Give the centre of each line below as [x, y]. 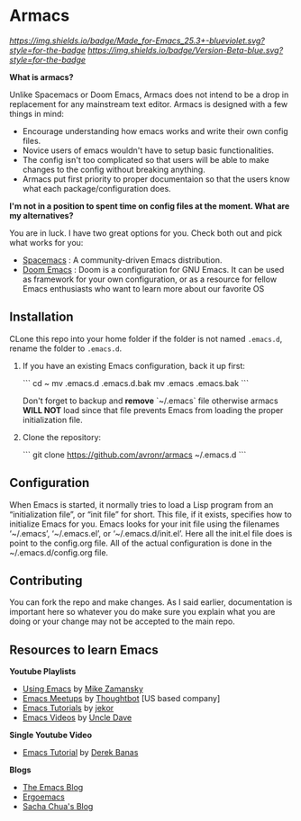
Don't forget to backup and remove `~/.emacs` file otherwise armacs [150, 401]
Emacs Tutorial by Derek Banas [80, 753]
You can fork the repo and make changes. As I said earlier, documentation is [151, 602]
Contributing [46, 580]
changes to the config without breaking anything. [114, 169]
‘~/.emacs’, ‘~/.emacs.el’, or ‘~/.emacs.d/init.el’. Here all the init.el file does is [151, 533]
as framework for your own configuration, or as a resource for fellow [150, 279]
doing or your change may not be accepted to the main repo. [123, 621]
